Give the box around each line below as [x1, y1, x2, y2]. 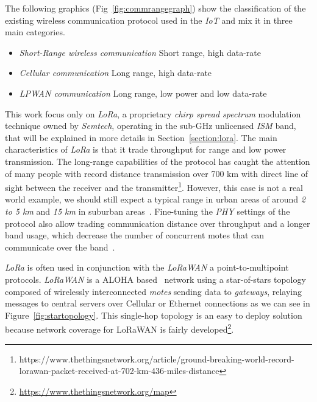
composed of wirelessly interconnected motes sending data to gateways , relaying [5, 285, 302, 297]
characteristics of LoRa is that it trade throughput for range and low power [5, 143, 287, 156]
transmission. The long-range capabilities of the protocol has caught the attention [5, 154, 310, 167]
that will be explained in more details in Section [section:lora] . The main [5, 131, 277, 144]
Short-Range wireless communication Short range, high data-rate [19, 46, 262, 58]
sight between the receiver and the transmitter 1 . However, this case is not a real [5, 179, 303, 193]
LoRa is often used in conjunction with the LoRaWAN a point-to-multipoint [5, 261, 289, 274]
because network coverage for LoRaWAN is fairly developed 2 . [5, 321, 234, 335]
